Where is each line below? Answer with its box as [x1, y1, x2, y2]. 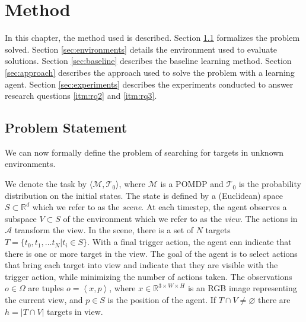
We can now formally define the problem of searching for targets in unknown [5, 146, 284, 158]
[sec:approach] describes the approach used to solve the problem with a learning [5, 66, 295, 78]
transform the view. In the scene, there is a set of [14, 224, 194, 236]
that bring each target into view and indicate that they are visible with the [5, 259, 278, 271]
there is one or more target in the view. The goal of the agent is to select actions [5, 247, 298, 259]
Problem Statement [5, 118, 128, 137]
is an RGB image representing [187, 282, 297, 294]
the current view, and [5, 294, 83, 306]
